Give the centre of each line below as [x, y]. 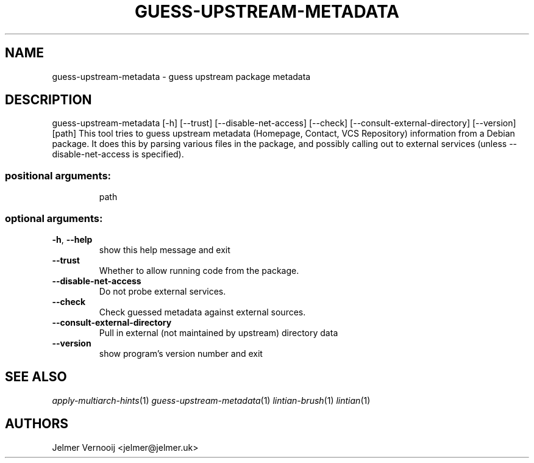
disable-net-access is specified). [118, 154]
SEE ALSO [36, 377]
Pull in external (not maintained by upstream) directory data [219, 332]
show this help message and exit [165, 249]
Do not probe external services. [162, 291]
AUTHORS [37, 424]
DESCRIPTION [48, 100]
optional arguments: [54, 218]
